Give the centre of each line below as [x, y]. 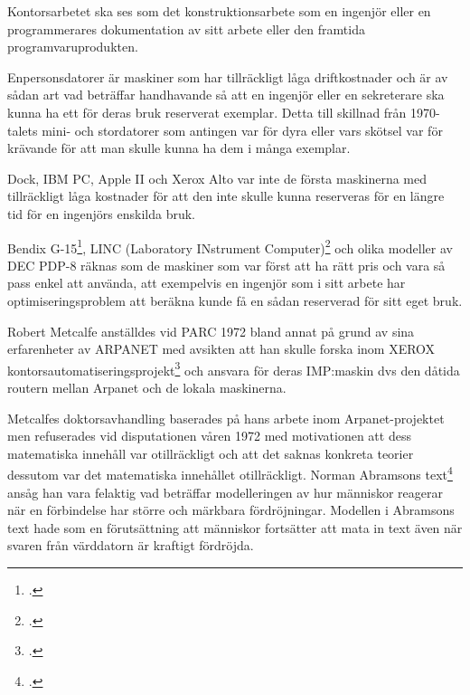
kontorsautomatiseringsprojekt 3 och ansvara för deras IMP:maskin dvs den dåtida [234, 368]
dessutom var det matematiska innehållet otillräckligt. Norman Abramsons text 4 [230, 473]
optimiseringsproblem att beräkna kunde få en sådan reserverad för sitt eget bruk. [235, 300]
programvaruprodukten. [73, 47]
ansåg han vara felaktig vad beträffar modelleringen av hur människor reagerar [225, 492]
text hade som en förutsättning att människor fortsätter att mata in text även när [235, 527]
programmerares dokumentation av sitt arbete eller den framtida [186, 29]
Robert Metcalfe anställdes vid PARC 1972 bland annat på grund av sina [211, 331]
